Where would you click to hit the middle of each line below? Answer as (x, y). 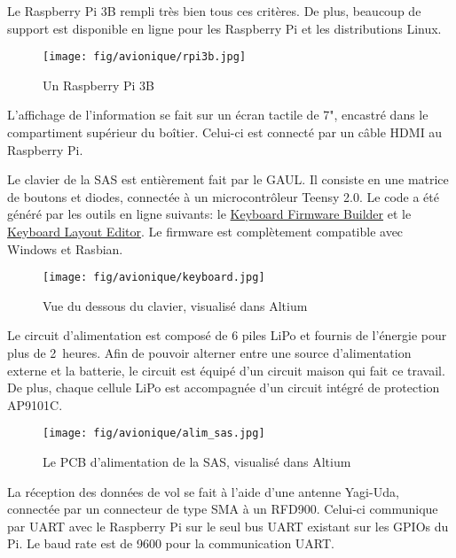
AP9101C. (35, 404)
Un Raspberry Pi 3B (98, 85)
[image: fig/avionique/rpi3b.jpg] (145, 57)
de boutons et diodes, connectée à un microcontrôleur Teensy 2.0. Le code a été (223, 196)
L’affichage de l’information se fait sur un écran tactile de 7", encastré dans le (218, 115)
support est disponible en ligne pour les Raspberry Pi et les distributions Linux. (224, 28)
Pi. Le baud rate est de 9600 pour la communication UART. (171, 543)
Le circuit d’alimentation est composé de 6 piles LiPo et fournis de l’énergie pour (227, 335)
